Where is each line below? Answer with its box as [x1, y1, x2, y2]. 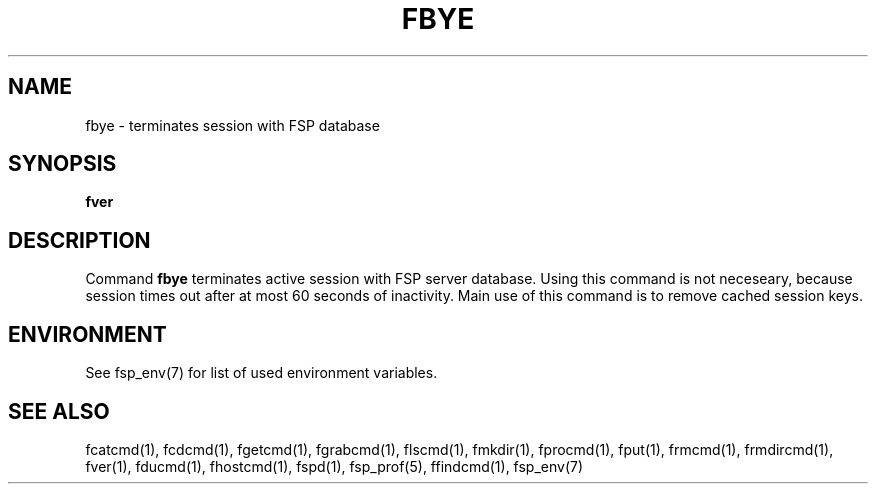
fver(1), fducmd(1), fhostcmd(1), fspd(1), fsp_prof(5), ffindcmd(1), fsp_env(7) [85, 457, 584, 475]
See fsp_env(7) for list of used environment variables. [85, 364, 438, 382]
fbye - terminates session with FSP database [85, 116, 380, 134]
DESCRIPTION [8, 227, 151, 253]
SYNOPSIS [8, 151, 117, 177]
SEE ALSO [8, 398, 110, 424]
